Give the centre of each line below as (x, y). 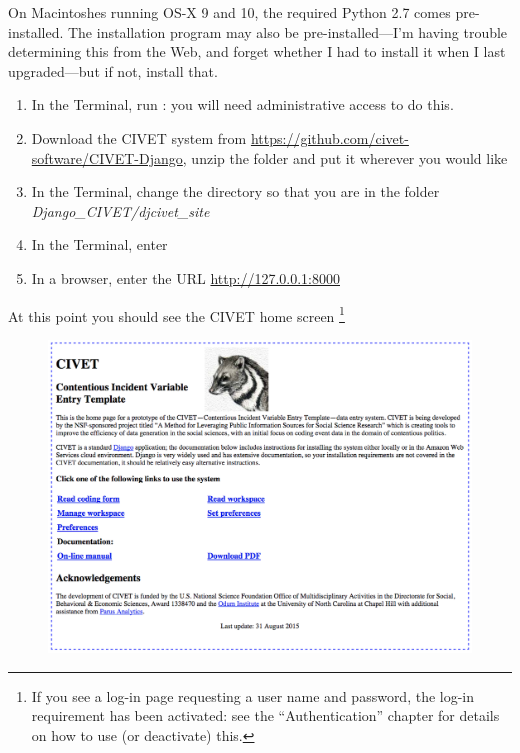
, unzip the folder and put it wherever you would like (345, 157)
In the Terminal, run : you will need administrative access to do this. (242, 104)
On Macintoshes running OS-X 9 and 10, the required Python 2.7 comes (229, 12)
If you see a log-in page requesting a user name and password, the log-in (253, 695)
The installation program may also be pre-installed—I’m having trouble (287, 31)
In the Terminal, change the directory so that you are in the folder (235, 191)
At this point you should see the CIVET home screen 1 (176, 314)
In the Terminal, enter (99, 244)
